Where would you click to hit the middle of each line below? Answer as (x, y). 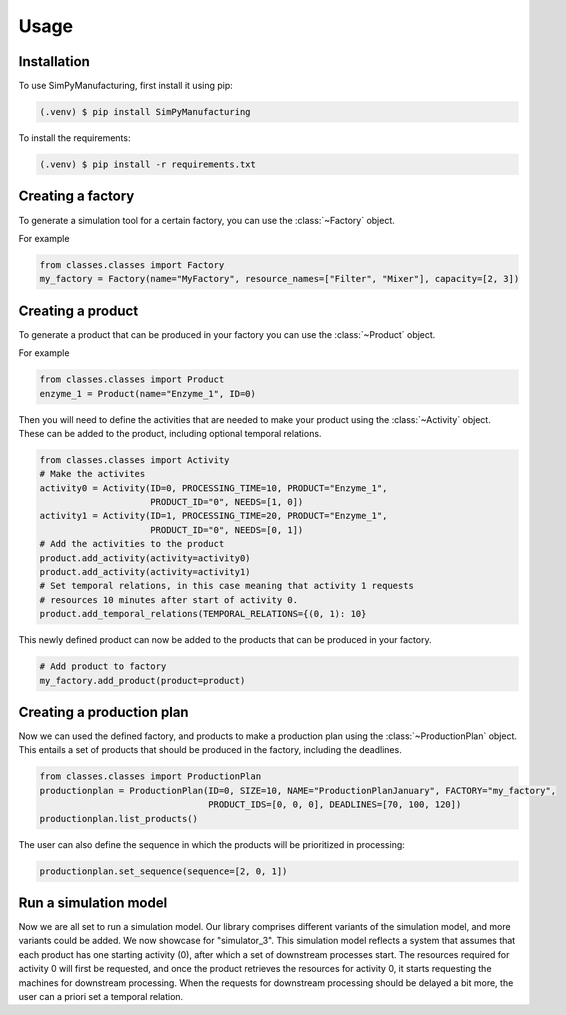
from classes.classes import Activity (134, 459)
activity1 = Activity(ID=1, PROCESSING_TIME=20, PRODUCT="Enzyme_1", (213, 516)
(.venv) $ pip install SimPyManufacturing (145, 112)
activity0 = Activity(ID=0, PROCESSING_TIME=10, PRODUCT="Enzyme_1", (213, 488)
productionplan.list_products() (119, 818)
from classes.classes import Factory (132, 264)
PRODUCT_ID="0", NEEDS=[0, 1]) (227, 529)
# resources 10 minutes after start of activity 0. (169, 599)
